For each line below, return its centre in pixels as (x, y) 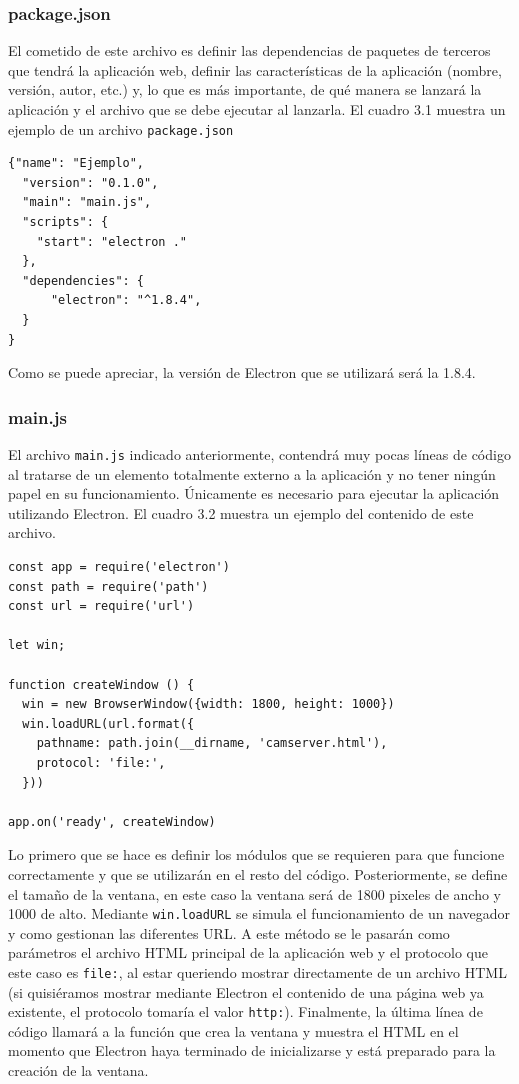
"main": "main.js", (87, 202)
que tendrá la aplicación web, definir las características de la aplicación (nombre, (255, 69)
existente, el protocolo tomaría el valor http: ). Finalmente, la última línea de (245, 1011)
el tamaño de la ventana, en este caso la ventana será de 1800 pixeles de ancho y (254, 893)
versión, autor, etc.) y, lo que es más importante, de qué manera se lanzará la (245, 89)
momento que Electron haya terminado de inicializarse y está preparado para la (252, 1050)
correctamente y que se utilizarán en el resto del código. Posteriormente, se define (258, 873)
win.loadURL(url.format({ (108, 723)
